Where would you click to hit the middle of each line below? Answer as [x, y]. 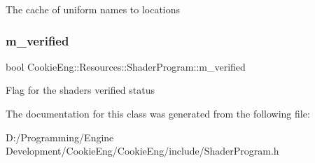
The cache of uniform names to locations [93, 9]
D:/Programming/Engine [60, 137]
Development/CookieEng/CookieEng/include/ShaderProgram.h [142, 151]
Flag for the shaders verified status [80, 90]
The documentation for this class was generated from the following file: [158, 113]
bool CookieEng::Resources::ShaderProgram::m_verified [126, 66]
